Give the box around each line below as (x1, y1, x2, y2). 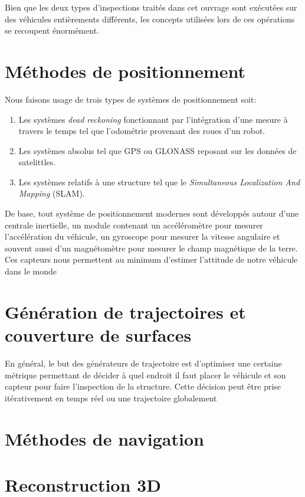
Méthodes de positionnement (5, 58, 245, 83)
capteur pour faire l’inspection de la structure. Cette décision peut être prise (5, 380, 281, 393)
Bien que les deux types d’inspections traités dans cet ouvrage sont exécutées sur (5, 1, 297, 13)
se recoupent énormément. (5, 24, 99, 37)
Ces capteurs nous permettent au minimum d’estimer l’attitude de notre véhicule (5, 253, 298, 266)
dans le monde (5, 265, 57, 277)
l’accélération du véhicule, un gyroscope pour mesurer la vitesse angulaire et (5, 230, 280, 243)
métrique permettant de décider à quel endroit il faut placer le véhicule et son (5, 368, 286, 381)
